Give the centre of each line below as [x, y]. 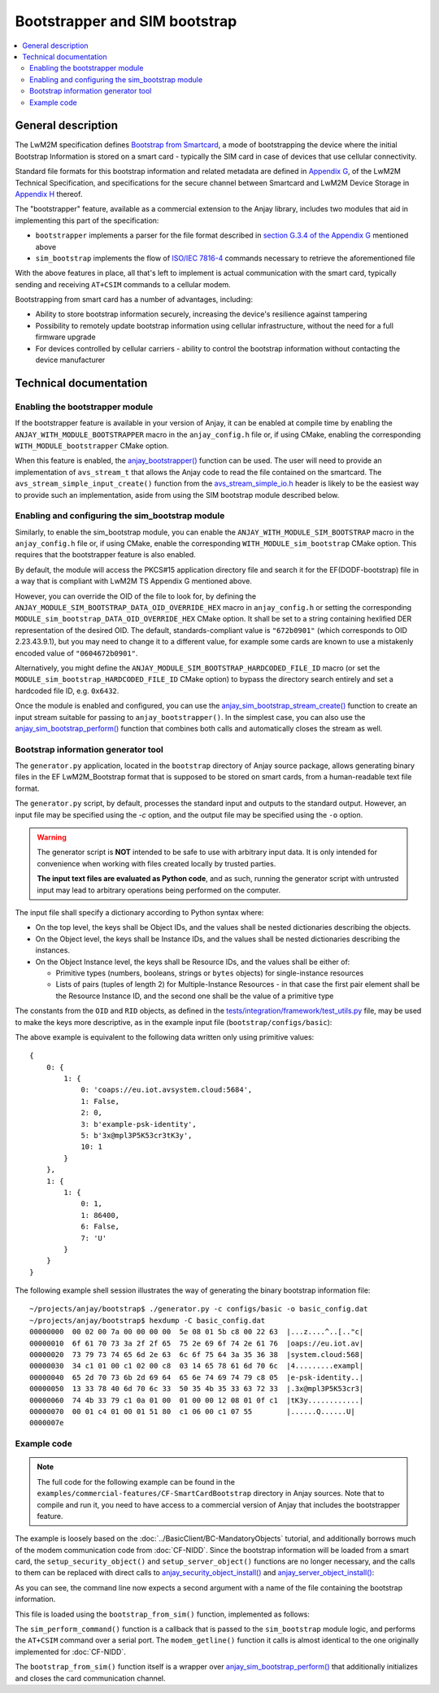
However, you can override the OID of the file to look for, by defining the [136, 596]
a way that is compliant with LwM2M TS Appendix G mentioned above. [133, 581]
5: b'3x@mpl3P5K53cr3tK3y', [137, 1136]
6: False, [100, 1227]
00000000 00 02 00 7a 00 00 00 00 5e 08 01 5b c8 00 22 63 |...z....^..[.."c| [197, 1332]
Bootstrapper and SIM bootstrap [126, 21]
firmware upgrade [66, 337]
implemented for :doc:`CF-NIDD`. [70, 1652]
